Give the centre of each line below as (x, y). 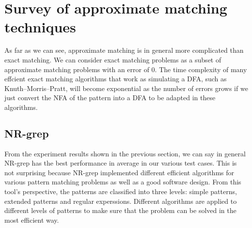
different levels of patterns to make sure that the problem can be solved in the (120, 210)
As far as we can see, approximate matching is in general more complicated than (124, 50)
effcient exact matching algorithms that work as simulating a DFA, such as (116, 79)
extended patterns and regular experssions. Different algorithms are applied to (121, 201)
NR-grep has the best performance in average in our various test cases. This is (121, 163)
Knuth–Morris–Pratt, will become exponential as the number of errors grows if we (126, 88)
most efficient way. (32, 220)
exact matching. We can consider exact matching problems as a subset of (113, 59)
